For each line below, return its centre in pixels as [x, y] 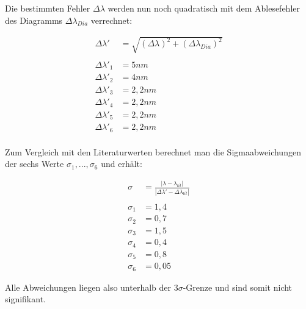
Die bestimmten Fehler [48, 8]
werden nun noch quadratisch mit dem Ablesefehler [204, 8]
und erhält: [122, 164]
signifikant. [25, 299]
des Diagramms [34, 20]
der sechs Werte [35, 164]
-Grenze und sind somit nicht [238, 287]
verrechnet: [111, 20]
